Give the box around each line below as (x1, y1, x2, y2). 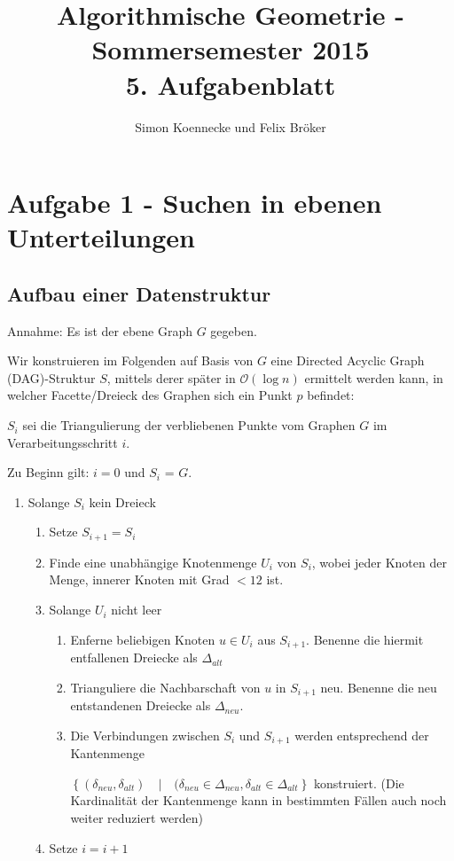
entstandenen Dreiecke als (70, 696, 211, 715)
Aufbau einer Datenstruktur (7, 279, 271, 307)
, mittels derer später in (106, 368, 236, 387)
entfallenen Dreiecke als (70, 648, 198, 667)
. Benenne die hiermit (306, 630, 424, 648)
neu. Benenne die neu (320, 677, 437, 696)
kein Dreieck (89, 492, 156, 511)
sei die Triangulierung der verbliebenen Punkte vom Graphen (22, 416, 356, 434)
